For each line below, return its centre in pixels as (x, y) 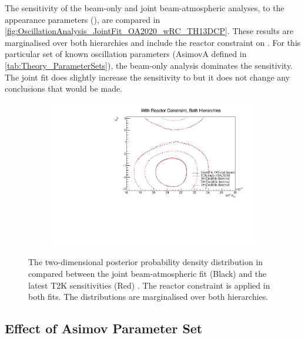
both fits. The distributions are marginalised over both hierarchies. (148, 297)
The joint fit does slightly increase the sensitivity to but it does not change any (148, 77)
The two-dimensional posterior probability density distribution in (146, 262)
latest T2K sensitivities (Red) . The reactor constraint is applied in (149, 285)
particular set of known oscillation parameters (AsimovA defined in (126, 54)
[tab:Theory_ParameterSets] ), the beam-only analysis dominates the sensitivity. (149, 65)
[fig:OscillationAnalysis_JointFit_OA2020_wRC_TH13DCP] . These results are (149, 31)
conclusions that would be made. (64, 88)
